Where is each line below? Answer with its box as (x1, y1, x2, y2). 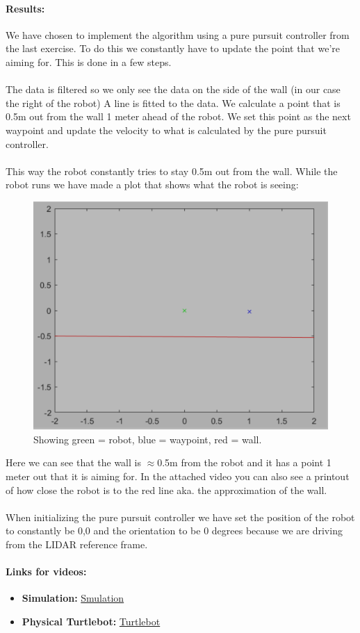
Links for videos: (6, 564, 87, 579)
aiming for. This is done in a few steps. (6, 54, 172, 69)
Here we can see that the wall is (6, 455, 141, 470)
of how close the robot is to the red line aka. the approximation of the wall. (6, 482, 327, 497)
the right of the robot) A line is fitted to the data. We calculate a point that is (6, 95, 341, 110)
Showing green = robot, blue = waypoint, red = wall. (33, 431, 262, 446)
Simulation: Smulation (22, 591, 124, 605)
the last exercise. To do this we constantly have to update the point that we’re (6, 41, 341, 56)
